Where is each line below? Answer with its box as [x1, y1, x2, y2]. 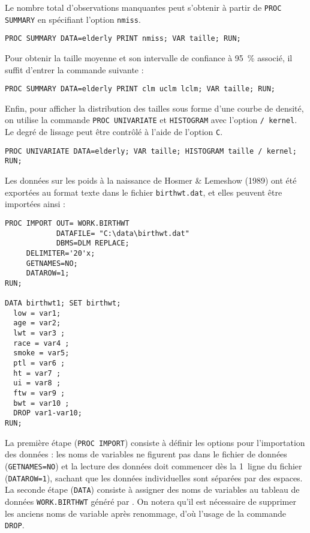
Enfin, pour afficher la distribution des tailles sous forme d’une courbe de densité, [5, 101, 304, 114]
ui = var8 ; [13, 379, 61, 388]
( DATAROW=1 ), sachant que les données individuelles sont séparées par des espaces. [5, 471, 303, 484]
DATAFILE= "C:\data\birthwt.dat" [56, 229, 189, 238]
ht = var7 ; [13, 369, 61, 378]
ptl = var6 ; [13, 359, 65, 368]
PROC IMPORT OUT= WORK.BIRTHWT [5, 218, 130, 227]
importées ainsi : [5, 197, 65, 210]
